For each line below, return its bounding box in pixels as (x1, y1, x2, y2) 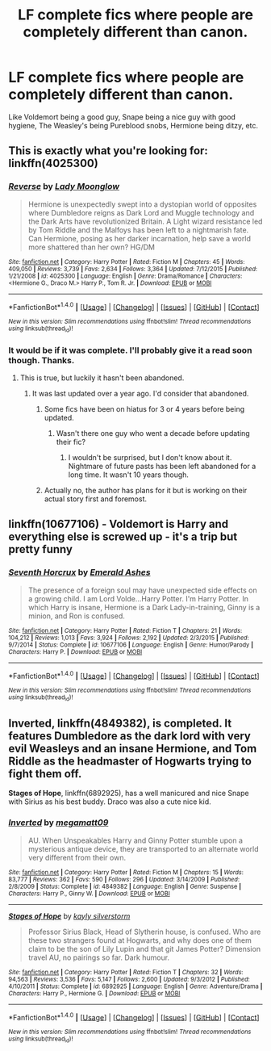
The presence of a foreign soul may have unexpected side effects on (27, 585, 258, 595)
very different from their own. (27, 852, 127, 862)
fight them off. (8, 767, 82, 781)
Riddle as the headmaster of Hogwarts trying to (8, 754, 252, 768)
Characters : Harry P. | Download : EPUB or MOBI (8, 647, 143, 655)
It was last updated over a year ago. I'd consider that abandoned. (31, 388, 249, 398)
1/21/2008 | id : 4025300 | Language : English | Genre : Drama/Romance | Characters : (8, 272, 243, 280)
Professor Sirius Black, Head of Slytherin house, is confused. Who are (27, 927, 261, 936)
